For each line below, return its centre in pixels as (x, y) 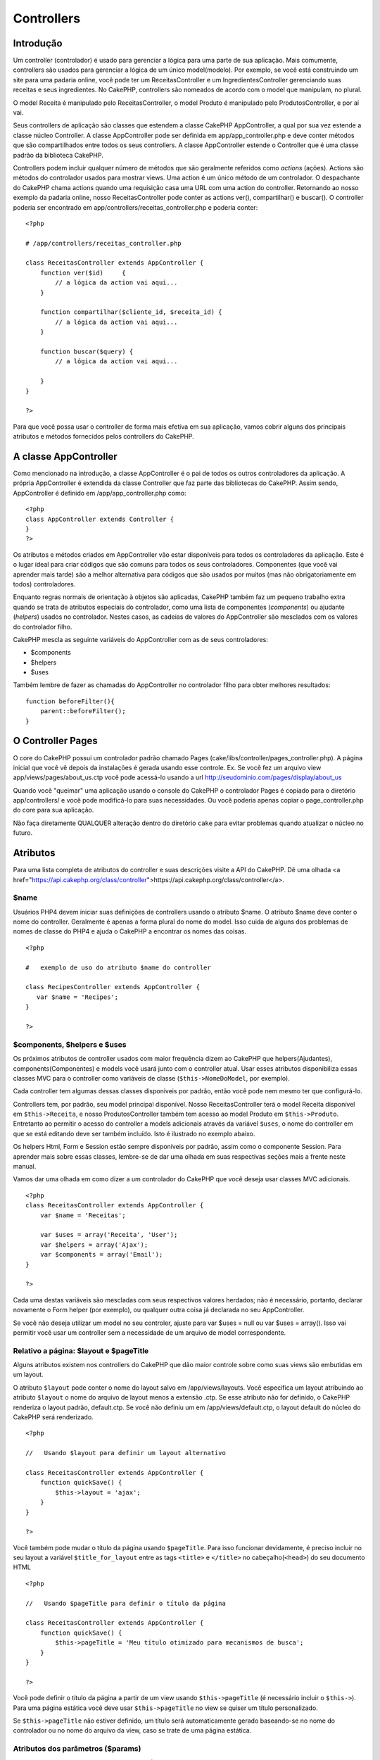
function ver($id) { (83, 272)
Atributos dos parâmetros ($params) (77, 1749)
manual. (25, 1167)
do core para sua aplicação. (53, 810)
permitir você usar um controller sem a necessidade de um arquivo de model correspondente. (150, 1332)
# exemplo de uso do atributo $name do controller (118, 967)
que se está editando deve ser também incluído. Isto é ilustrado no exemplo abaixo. (134, 1133)
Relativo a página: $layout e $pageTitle (81, 1350)
